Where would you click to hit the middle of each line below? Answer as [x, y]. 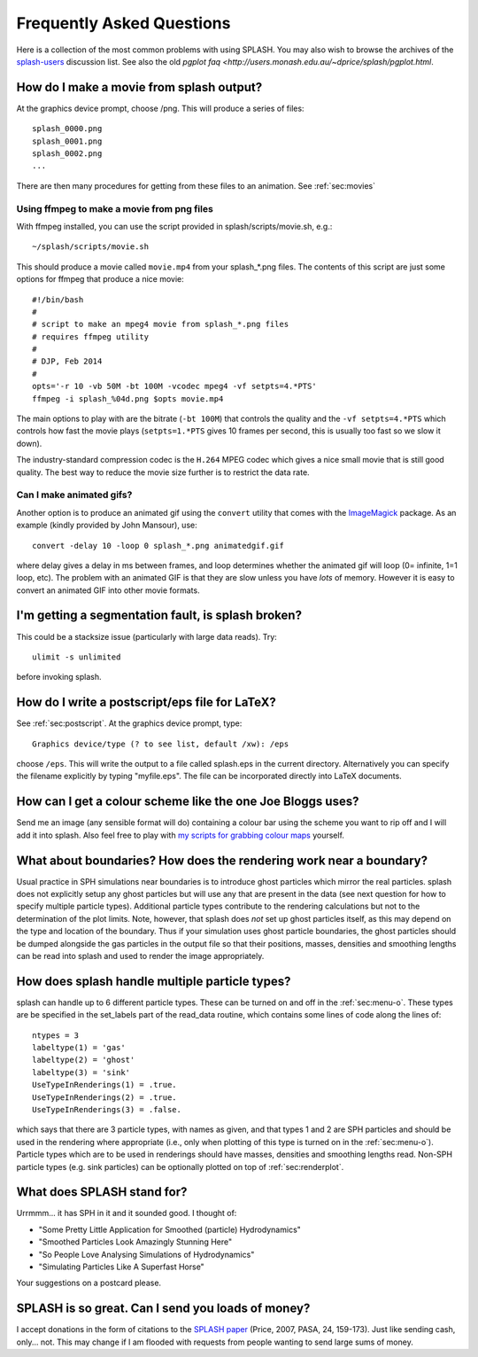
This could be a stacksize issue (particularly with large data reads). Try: [147, 636]
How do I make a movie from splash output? [139, 87]
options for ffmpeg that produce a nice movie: [100, 279]
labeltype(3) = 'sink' [81, 1072]
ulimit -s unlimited [77, 657]
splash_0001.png [67, 141]
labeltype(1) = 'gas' [79, 1048]
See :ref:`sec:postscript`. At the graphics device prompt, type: [129, 723]
